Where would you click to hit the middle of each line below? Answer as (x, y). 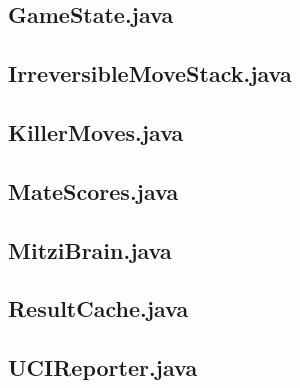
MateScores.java (93, 190)
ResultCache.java (98, 308)
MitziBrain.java (90, 249)
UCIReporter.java (103, 367)
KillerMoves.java (96, 131)
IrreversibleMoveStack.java (150, 73)
